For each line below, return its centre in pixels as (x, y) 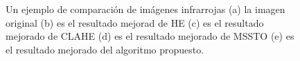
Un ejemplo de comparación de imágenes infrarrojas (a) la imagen (145, 9)
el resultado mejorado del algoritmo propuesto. (105, 49)
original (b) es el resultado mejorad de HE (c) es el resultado (135, 22)
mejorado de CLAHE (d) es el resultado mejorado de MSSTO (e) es (150, 36)
